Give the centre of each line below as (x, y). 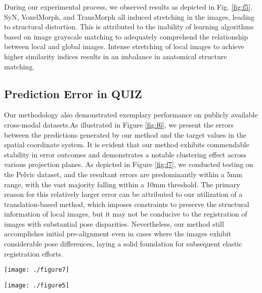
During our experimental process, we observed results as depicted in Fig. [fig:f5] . (128, 7)
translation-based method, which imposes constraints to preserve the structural (127, 204)
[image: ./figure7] (37, 270)
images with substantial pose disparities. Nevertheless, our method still (114, 223)
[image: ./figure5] (37, 285)
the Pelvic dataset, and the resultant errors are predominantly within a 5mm (123, 174)
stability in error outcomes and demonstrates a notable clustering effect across (125, 154)
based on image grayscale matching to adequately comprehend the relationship (126, 36)
